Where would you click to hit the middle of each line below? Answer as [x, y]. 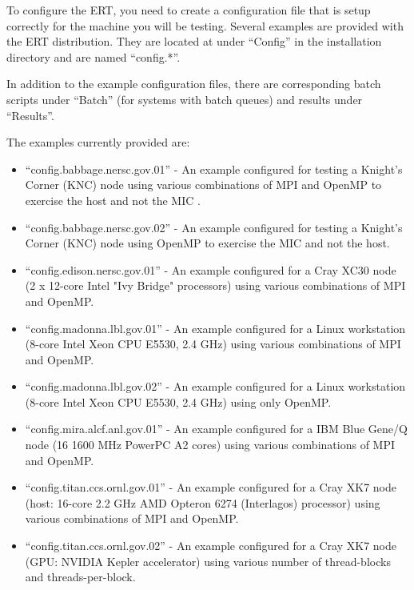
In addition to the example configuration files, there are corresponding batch [194, 84]
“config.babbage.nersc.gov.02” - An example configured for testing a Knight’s [214, 227]
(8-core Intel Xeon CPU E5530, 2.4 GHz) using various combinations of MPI [213, 344]
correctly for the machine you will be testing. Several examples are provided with [205, 25]
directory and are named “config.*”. [94, 56]
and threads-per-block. [80, 577]
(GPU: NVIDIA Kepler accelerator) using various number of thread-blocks [208, 561]
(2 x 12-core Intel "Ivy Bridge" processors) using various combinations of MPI [215, 285]
